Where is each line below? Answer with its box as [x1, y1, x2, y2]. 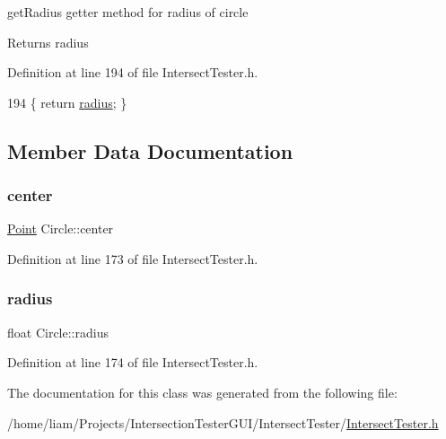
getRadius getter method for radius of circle [7, 3, 249, 21]
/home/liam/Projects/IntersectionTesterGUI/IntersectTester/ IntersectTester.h [7, 413, 439, 432]
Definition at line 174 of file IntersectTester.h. [7, 353, 258, 372]
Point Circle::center [7, 219, 114, 238]
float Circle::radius [7, 322, 109, 341]
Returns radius [7, 32, 89, 51]
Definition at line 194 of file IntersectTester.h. [7, 63, 258, 82]
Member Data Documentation [7, 136, 293, 164]
